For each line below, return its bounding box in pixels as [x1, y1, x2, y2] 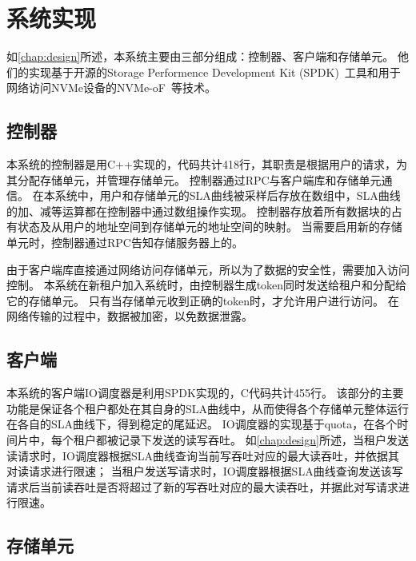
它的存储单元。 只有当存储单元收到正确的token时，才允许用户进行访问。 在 [6, 292, 399, 308]
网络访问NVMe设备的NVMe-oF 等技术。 [6, 79, 216, 96]
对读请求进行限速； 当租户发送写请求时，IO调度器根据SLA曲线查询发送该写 [6, 463, 403, 479]
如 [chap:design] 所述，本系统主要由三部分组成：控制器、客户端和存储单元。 [6, 48, 394, 65]
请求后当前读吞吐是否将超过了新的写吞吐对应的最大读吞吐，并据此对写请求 [6, 478, 398, 495]
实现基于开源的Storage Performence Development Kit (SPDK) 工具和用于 [28, 63, 401, 80]
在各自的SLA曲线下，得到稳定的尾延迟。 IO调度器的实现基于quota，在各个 [6, 416, 398, 432]
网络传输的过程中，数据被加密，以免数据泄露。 [6, 308, 253, 324]
